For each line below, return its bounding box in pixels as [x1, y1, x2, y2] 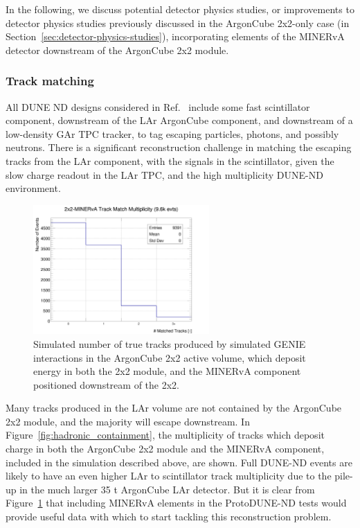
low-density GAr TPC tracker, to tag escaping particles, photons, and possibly [6, 126, 339, 141]
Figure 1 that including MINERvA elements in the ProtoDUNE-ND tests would [6, 495, 347, 510]
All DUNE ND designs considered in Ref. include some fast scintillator [6, 99, 310, 114]
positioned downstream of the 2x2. [33, 377, 179, 391]
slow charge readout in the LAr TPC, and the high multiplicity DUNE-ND [6, 167, 323, 182]
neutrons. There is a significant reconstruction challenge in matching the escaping [6, 140, 352, 155]
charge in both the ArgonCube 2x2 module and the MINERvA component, [6, 441, 325, 456]
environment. [6, 181, 61, 195]
